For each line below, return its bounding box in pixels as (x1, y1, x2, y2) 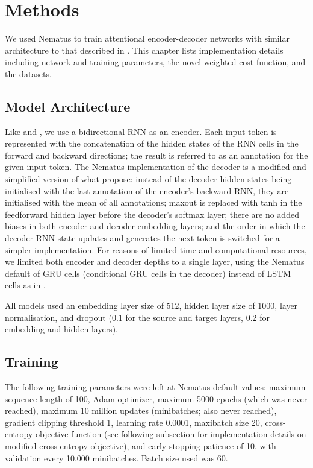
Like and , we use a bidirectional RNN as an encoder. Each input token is (5, 125, 277, 138)
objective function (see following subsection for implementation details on (35, 428, 306, 440)
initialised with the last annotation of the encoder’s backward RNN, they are (5, 184, 289, 197)
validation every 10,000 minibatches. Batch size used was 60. (5, 451, 228, 464)
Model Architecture (5, 96, 131, 115)
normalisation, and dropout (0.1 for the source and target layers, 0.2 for (5, 311, 270, 323)
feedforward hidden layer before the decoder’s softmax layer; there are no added (5, 207, 299, 220)
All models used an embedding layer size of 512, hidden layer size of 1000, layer (5, 299, 298, 312)
